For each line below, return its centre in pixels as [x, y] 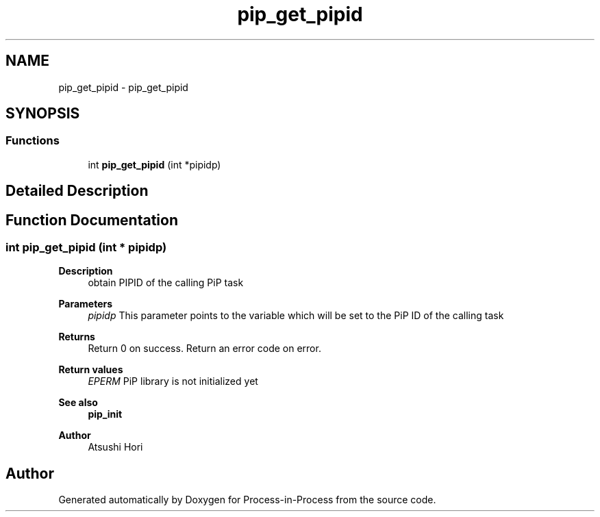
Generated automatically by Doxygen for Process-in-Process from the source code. [247, 500]
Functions [33, 141]
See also [78, 403]
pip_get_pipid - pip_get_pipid [123, 87]
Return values [91, 370]
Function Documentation [92, 220]
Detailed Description [77, 191]
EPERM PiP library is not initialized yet [173, 381]
